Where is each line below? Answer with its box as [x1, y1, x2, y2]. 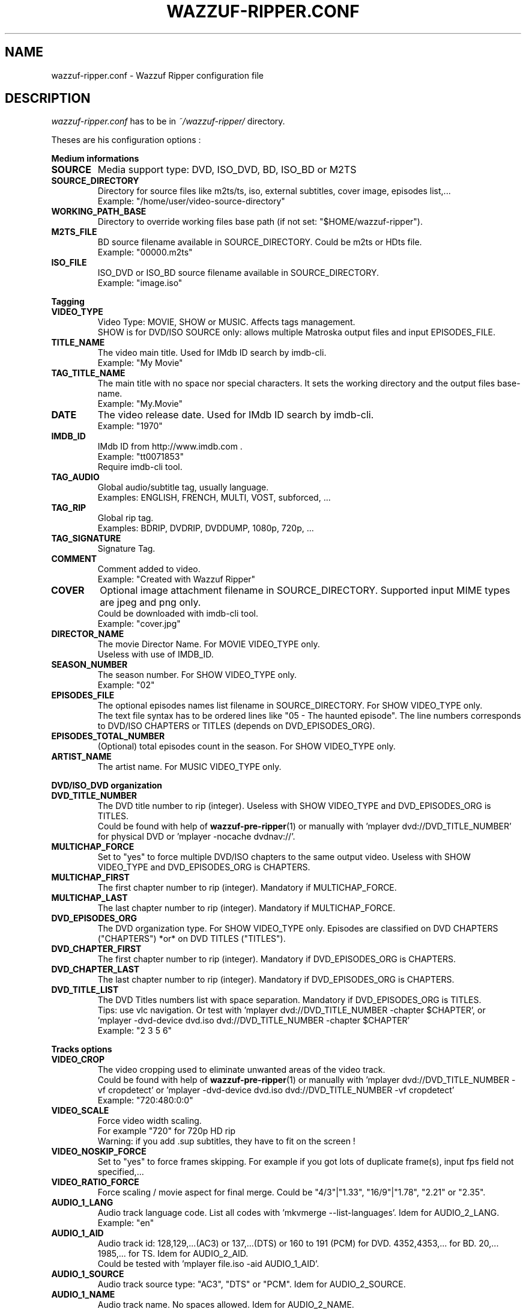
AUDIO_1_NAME [51, 1289, 115, 1300]
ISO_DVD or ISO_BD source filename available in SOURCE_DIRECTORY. [97, 267, 379, 278]
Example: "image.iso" [97, 278, 183, 288]
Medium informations [51, 153, 139, 164]
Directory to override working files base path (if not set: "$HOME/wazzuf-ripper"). [97, 216, 423, 227]
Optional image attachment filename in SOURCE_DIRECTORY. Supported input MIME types [100, 584, 510, 597]
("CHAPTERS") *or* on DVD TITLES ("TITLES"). [97, 933, 286, 944]
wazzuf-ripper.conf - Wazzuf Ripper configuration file [51, 70, 264, 81]
